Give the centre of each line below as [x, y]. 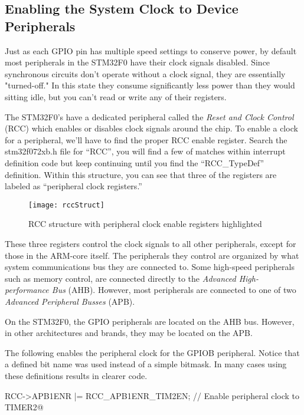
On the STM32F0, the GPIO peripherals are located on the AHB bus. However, [150, 321]
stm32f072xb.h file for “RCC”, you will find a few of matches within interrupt [145, 151]
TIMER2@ [24, 407]
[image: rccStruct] [66, 205]
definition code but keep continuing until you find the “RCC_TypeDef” [135, 162]
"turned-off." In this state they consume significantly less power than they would [150, 85]
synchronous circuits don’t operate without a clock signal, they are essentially [145, 73]
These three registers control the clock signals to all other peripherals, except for [151, 243]
